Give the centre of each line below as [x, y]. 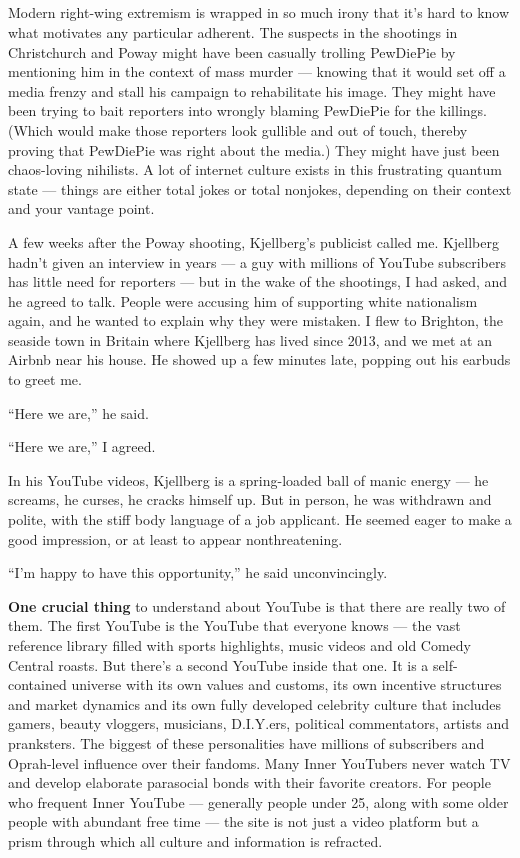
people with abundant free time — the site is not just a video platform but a [243, 821]
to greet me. [45, 379]
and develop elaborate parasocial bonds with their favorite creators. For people [249, 782]
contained [37, 684]
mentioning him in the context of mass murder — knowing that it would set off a [257, 71]
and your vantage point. [81, 208]
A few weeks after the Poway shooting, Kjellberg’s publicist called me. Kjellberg [253, 241]
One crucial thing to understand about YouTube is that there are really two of [257, 605]
